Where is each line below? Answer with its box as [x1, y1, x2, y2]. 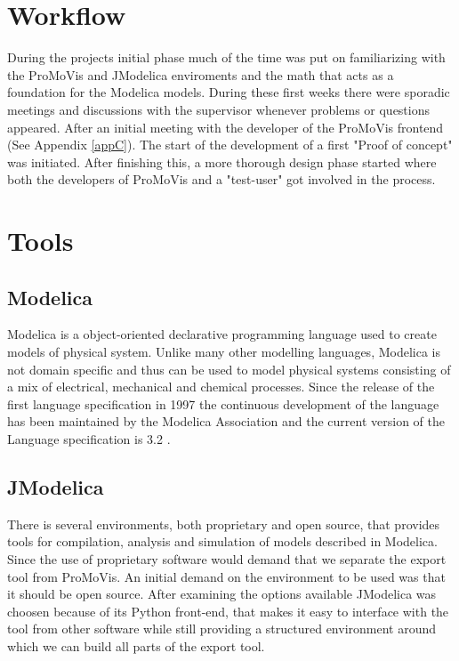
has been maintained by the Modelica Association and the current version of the [7, 412, 445, 431]
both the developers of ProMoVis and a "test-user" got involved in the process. [7, 170, 436, 189]
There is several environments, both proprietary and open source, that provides [7, 514, 440, 533]
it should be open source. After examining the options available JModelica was [7, 584, 437, 603]
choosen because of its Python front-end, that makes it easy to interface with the [7, 601, 449, 620]
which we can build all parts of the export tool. [7, 636, 265, 655]
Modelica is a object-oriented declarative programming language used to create [7, 325, 437, 343]
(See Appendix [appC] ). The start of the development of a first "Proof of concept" [7, 135, 453, 154]
